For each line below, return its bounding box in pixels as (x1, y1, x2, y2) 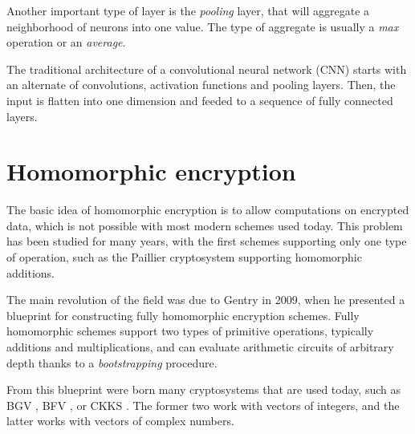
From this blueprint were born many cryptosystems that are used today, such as (6, 381, 401, 398)
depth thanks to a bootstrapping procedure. (6, 354, 218, 371)
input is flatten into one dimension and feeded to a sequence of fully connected (6, 91, 393, 108)
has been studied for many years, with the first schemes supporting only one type (6, 233, 407, 249)
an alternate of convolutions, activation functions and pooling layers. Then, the (6, 76, 396, 93)
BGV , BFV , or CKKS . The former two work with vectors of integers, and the (6, 396, 400, 413)
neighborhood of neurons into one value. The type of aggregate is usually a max (6, 18, 399, 34)
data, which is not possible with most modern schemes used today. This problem (6, 217, 403, 233)
